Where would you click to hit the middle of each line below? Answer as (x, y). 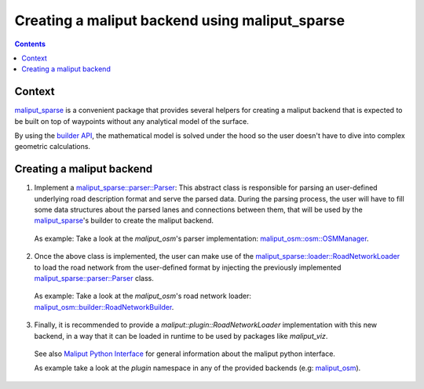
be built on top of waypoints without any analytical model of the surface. (132, 121)
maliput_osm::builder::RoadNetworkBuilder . (104, 307)
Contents (30, 44)
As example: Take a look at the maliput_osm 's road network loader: (143, 296)
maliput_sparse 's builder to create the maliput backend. (124, 220)
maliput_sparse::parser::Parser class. (94, 278)
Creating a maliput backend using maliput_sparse (180, 20)
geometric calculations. (52, 147)
